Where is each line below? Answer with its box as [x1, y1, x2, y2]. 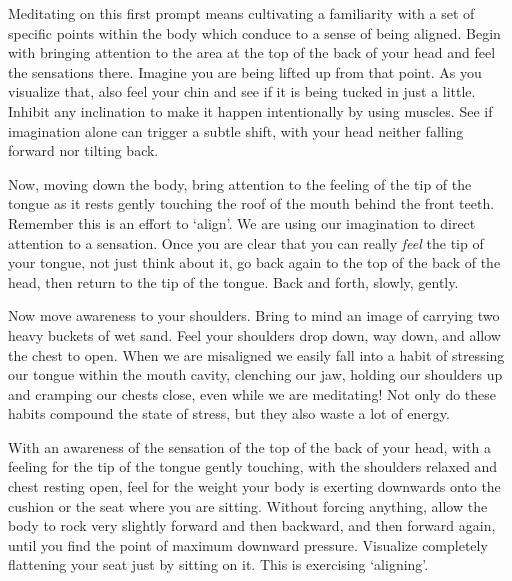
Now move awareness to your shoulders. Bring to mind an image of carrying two [8, 305, 500, 326]
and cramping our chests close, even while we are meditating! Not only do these [8, 383, 497, 404]
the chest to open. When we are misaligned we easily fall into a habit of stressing [8, 344, 505, 365]
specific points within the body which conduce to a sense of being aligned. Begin [8, 22, 501, 43]
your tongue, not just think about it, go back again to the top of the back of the [8, 252, 501, 273]
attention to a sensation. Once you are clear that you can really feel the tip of [8, 232, 484, 253]
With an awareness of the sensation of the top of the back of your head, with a [8, 436, 491, 457]
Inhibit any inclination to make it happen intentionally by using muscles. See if [8, 100, 493, 121]
